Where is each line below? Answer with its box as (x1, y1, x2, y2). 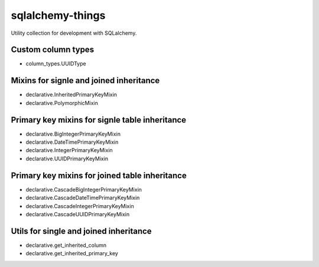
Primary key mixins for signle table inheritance (11, 115, 187, 125)
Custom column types (11, 45, 95, 55)
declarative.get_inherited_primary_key (25, 250, 118, 257)
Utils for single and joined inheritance (11, 226, 152, 236)
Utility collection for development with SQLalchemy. (11, 29, 137, 37)
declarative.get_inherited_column (25, 242, 107, 249)
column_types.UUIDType (25, 60, 86, 67)
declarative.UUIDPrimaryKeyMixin (25, 155, 109, 162)
